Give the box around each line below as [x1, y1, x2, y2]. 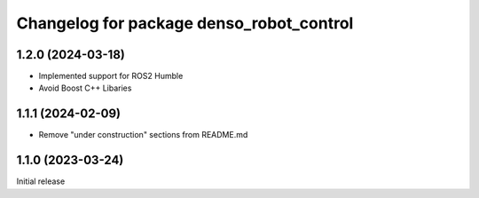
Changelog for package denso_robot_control [16, 13, 354, 33]
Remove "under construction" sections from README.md [38, 130, 248, 140]
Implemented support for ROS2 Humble [38, 71, 184, 82]
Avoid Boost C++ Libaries [38, 83, 132, 93]
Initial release [16, 176, 66, 186]
